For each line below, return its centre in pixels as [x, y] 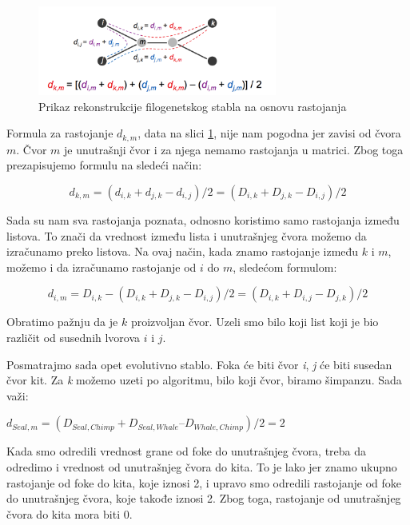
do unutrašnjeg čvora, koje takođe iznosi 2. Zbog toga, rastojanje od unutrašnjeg [204, 498]
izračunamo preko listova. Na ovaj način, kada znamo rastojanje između [183, 251]
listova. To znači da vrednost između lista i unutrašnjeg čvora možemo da [187, 235]
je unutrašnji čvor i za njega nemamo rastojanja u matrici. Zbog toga [234, 149]
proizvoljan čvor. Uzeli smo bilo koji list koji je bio [255, 322]
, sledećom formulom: [285, 266]
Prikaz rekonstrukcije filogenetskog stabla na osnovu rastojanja [193, 106]
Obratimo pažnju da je [62, 322]
